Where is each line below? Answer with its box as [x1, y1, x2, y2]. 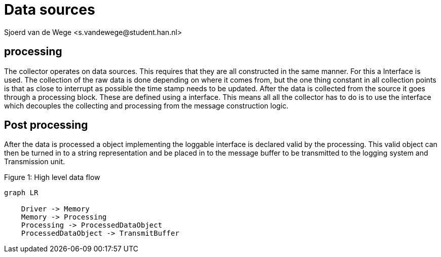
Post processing [4, 119, 88, 132]
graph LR [4, 189, 39, 197]
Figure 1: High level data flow [4, 173, 100, 182]
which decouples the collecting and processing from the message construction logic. [4, 101, 289, 110]
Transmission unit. [4, 157, 65, 166]
